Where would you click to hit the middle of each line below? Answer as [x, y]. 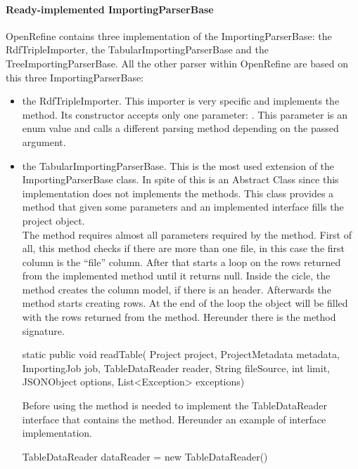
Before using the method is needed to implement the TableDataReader [175, 405]
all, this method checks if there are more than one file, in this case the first [184, 248]
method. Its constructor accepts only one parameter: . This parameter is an [185, 114]
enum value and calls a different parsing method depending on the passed [180, 128]
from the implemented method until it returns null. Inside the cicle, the [176, 276]
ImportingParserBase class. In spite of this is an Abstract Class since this [180, 179]
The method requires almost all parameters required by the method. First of [187, 234]
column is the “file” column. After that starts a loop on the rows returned [181, 262]
